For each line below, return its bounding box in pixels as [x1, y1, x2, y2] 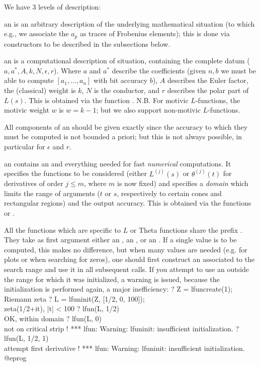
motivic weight [4, 105, 49, 115]
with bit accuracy [94, 75, 148, 85]
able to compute [4, 75, 54, 85]
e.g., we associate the [4, 28, 69, 39]
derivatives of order [4, 178, 63, 189]
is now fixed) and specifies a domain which [117, 178, 248, 189]
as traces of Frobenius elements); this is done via [79, 28, 230, 39]
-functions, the [195, 95, 240, 105]
